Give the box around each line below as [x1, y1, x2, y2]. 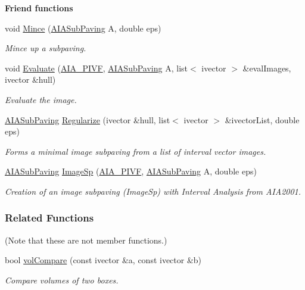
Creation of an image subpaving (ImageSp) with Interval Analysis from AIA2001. [5, 185, 301, 197]
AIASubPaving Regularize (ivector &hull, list [5, 113, 170, 126]
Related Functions [5, 210, 94, 225]
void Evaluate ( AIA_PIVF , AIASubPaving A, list [5, 61, 188, 74]
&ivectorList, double [225, 113, 300, 126]
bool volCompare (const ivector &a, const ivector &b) [5, 254, 202, 266]
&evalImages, [242, 61, 291, 74]
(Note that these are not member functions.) [5, 233, 167, 246]
